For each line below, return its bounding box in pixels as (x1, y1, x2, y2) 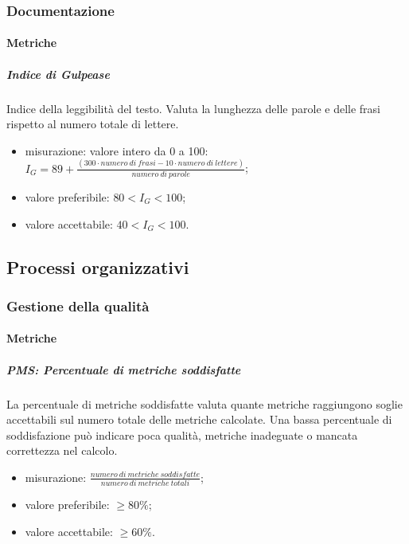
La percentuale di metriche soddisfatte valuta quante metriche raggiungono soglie (6, 395, 403, 412)
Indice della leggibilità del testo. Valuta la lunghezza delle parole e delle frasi (6, 100, 381, 116)
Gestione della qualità (6, 295, 150, 315)
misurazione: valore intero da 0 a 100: (25, 142, 208, 159)
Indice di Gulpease (6, 65, 110, 82)
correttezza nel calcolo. (6, 442, 118, 459)
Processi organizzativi (6, 254, 189, 279)
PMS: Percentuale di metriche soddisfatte (6, 361, 241, 378)
